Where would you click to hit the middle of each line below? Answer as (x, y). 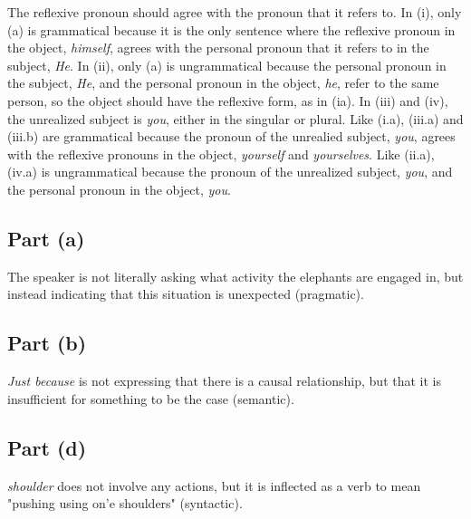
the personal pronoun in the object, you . (119, 189)
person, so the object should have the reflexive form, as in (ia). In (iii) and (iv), (228, 100)
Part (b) (47, 343)
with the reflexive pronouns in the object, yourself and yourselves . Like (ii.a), (221, 154)
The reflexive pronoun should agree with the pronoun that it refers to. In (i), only (235, 12)
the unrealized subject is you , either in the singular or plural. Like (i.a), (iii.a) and (235, 118)
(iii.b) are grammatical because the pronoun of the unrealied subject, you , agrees (231, 136)
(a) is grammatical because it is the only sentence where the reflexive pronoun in (231, 29)
